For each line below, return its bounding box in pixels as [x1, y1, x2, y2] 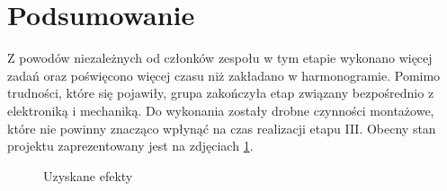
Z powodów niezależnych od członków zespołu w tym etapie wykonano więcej [7, 48, 433, 67]
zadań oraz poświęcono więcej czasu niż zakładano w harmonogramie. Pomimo [7, 65, 441, 84]
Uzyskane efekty [43, 166, 133, 185]
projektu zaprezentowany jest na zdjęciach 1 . [7, 136, 254, 155]
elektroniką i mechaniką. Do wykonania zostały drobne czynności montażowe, [7, 100, 434, 119]
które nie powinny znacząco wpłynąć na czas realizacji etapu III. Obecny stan [7, 118, 436, 137]
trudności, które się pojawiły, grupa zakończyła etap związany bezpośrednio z [7, 83, 434, 102]
